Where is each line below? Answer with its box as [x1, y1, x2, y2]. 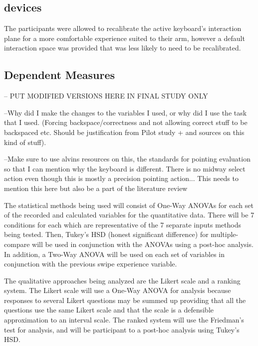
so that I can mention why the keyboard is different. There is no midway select [4, 163, 246, 173]
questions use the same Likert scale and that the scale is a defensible [4, 304, 214, 315]
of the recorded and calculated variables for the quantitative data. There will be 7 [4, 209, 255, 220]
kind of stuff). [4, 136, 46, 147]
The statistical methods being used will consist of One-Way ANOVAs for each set [4, 199, 254, 210]
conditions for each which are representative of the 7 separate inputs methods [4, 219, 242, 229]
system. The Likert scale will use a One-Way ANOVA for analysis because [4, 285, 231, 295]
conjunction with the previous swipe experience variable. [4, 258, 177, 269]
